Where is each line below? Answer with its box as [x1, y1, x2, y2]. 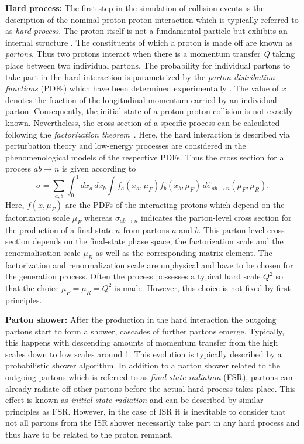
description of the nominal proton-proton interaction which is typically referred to [5, 13, 299, 25]
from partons [123, 223, 170, 235]
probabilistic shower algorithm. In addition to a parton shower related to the [5, 359, 280, 371]
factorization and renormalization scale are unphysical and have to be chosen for [5, 258, 293, 271]
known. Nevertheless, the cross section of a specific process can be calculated [5, 116, 280, 128]
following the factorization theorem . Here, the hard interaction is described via [5, 128, 290, 140]
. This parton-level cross [198, 223, 285, 235]
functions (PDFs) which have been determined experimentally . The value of [5, 82, 279, 94]
